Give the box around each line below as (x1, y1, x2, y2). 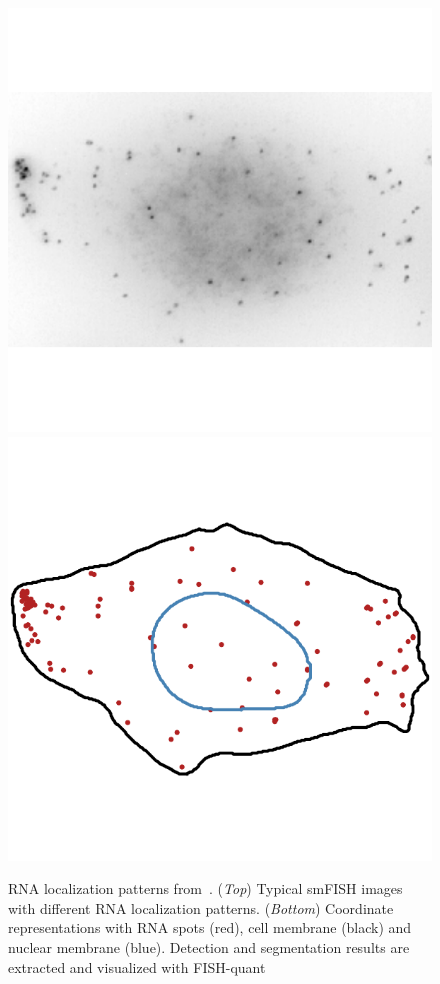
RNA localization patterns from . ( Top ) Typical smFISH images (8, 878, 403, 899)
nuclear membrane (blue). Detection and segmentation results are (8, 936, 410, 957)
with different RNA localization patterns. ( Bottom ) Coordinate (8, 897, 394, 918)
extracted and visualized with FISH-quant (8, 956, 266, 977)
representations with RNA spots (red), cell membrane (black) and (8, 917, 412, 938)
